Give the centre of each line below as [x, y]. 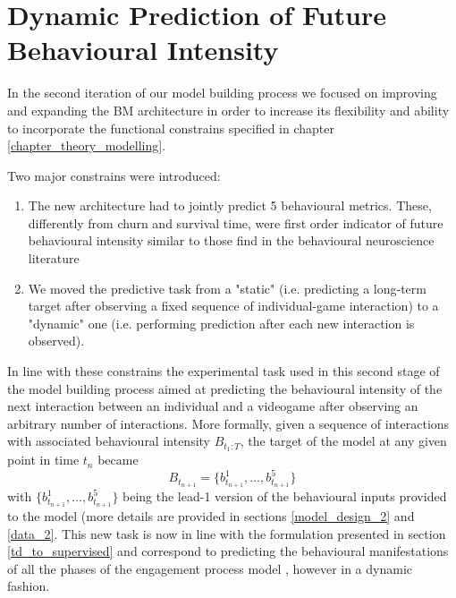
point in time [43, 460]
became [118, 460]
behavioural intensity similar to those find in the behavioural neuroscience [231, 240]
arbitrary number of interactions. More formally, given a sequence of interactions [228, 423]
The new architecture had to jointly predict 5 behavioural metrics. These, [230, 205]
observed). [56, 341]
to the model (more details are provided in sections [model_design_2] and [211, 516]
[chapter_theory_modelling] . [87, 145]
